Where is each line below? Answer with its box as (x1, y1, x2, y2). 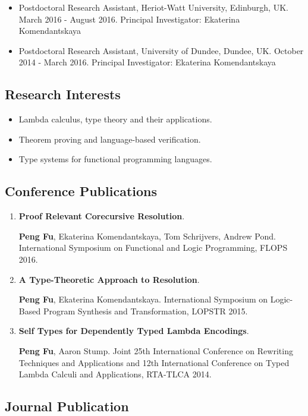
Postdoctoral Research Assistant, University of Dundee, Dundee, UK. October (18, 44, 304, 56)
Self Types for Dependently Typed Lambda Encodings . (18, 324, 249, 337)
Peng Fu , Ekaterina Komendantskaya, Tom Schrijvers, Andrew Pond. (18, 229, 276, 242)
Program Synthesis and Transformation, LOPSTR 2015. (43, 304, 248, 317)
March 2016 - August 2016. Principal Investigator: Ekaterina (18, 12, 240, 25)
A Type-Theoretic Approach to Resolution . (18, 273, 200, 285)
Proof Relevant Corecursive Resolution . (18, 210, 185, 222)
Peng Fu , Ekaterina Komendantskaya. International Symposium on (18, 293, 268, 305)
